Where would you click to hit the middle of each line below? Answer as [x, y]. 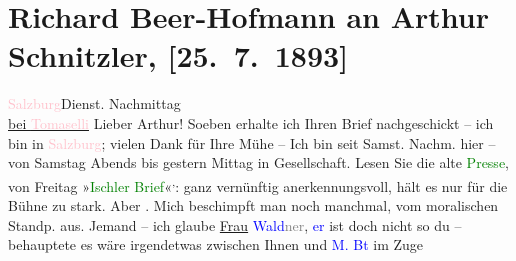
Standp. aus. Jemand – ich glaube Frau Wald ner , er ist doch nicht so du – [235, 224]
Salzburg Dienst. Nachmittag [94, 103]
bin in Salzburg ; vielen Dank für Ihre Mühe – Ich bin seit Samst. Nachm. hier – [252, 142]
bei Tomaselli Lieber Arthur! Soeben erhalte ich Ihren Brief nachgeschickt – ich [251, 122]
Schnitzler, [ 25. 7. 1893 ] [178, 55]
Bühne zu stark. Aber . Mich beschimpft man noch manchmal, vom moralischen [253, 204]
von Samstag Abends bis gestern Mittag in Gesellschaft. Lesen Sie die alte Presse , [259, 162]
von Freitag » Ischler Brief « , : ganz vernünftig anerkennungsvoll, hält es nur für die [258, 184]
